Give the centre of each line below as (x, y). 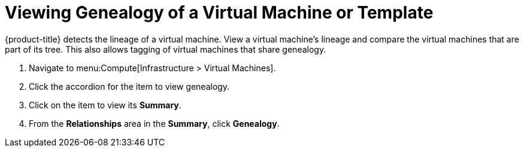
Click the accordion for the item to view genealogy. (129, 86)
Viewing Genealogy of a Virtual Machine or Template (219, 13)
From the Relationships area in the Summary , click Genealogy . (154, 123)
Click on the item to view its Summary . (105, 105)
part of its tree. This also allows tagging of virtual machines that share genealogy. (166, 49)
